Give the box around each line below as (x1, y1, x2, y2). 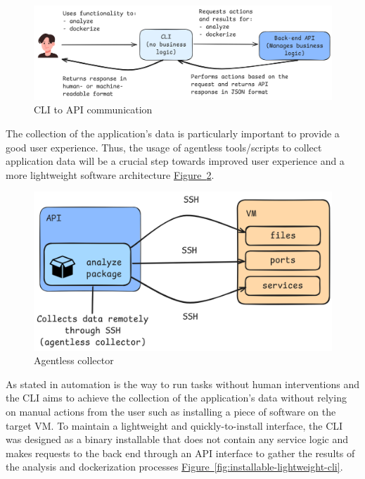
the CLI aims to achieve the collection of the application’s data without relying (6, 390, 347, 405)
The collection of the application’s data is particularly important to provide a (6, 125, 340, 140)
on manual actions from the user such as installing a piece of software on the (6, 404, 336, 418)
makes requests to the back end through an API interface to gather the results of (6, 445, 355, 460)
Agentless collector (34, 353, 114, 368)
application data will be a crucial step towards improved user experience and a (6, 154, 345, 168)
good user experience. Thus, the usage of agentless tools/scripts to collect (6, 139, 322, 154)
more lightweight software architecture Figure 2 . (6, 167, 214, 182)
